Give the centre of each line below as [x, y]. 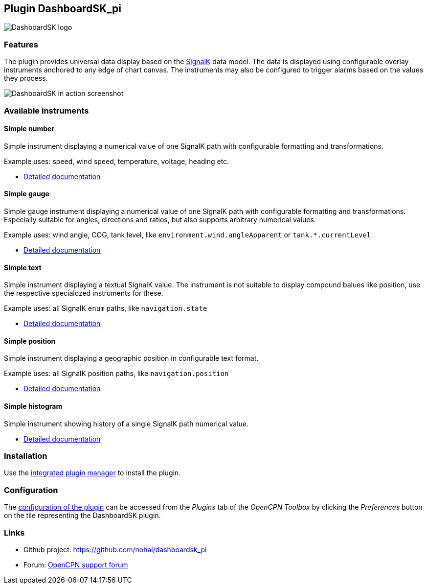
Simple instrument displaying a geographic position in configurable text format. [131, 358]
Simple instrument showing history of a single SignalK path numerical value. [126, 423]
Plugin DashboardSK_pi [63, 9]
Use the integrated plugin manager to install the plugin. [92, 473]
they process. [26, 78]
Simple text [23, 267]
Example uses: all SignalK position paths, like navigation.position [116, 374]
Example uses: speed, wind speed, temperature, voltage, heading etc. [117, 161]
